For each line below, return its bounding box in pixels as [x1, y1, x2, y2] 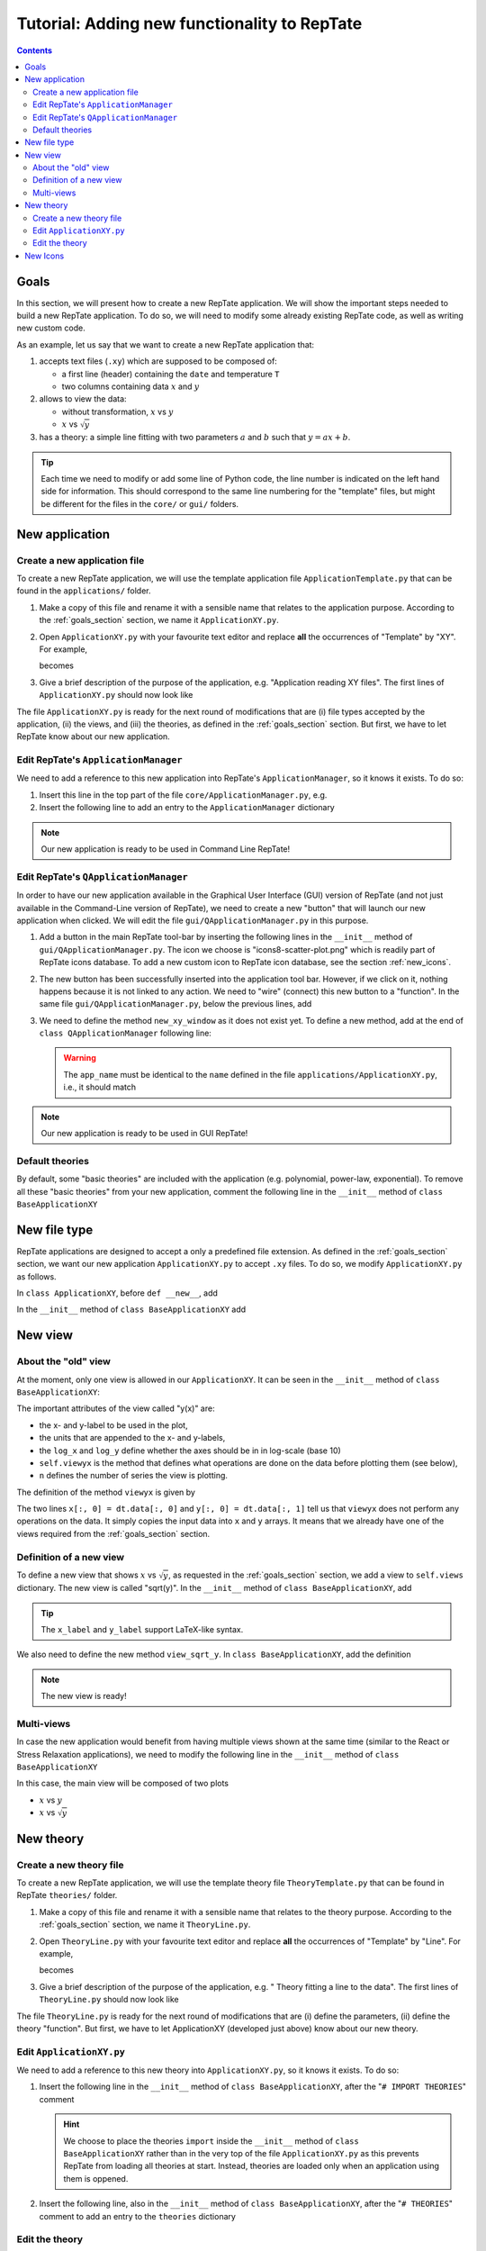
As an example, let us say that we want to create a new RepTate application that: [16, 339, 315, 350]
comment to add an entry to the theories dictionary [39, 2210, 236, 2221]
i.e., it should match [63, 1081, 137, 1093]
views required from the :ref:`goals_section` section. [16, 1528, 211, 1539]
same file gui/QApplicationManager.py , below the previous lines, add [39, 999, 312, 1009]
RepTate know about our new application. [16, 731, 170, 742]
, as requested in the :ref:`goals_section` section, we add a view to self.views [167, 1569, 463, 1580]
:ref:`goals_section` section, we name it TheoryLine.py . [39, 1919, 251, 1930]
